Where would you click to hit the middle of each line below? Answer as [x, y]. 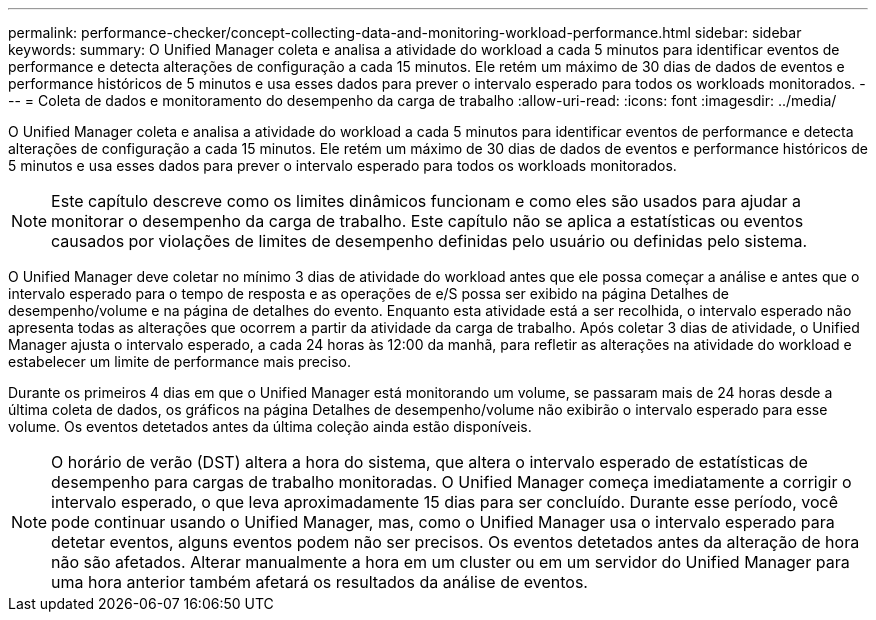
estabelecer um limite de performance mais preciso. [180, 361]
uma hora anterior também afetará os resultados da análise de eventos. [319, 582]
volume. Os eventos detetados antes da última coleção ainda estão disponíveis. [270, 426]
